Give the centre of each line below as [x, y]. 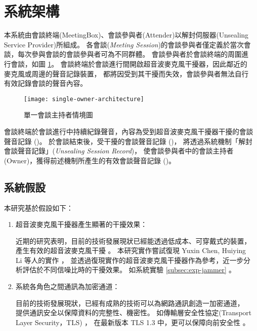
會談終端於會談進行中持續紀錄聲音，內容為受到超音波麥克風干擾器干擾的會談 [128, 131]
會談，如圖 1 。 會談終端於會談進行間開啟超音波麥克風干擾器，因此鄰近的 [129, 63]
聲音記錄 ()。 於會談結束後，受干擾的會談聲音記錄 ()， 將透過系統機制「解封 [128, 141]
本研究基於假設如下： [39, 207]
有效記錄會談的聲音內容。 [45, 83]
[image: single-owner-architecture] [84, 99]
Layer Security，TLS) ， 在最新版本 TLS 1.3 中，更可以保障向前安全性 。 [132, 322]
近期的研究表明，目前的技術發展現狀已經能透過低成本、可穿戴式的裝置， [133, 240]
